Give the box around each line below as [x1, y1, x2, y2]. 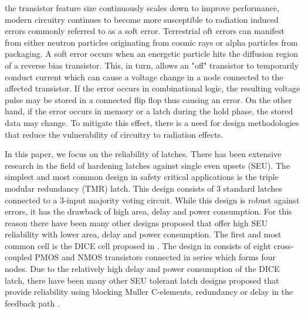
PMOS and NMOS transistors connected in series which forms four [35, 251, 276, 263]
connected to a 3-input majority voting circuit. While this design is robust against [5, 193, 300, 206]
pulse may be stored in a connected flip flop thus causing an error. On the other [5, 93, 292, 106]
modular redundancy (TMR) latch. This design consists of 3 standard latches [5, 182, 282, 194]
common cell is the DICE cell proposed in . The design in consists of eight [5, 239, 271, 251]
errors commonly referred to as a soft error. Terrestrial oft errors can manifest [5, 25, 285, 37]
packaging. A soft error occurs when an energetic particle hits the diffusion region [5, 47, 298, 60]
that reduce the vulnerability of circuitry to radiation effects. [5, 128, 223, 140]
